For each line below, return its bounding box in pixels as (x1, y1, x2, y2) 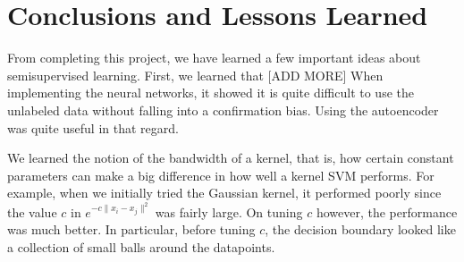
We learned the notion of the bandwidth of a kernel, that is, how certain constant (7, 148, 454, 167)
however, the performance (316, 202, 458, 221)
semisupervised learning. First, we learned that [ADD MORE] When (7, 65, 384, 84)
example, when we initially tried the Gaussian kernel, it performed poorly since (7, 183, 442, 202)
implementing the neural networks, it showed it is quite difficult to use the (7, 83, 414, 102)
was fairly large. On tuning (155, 202, 303, 221)
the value (7, 202, 57, 221)
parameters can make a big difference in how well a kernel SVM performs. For (7, 165, 434, 184)
